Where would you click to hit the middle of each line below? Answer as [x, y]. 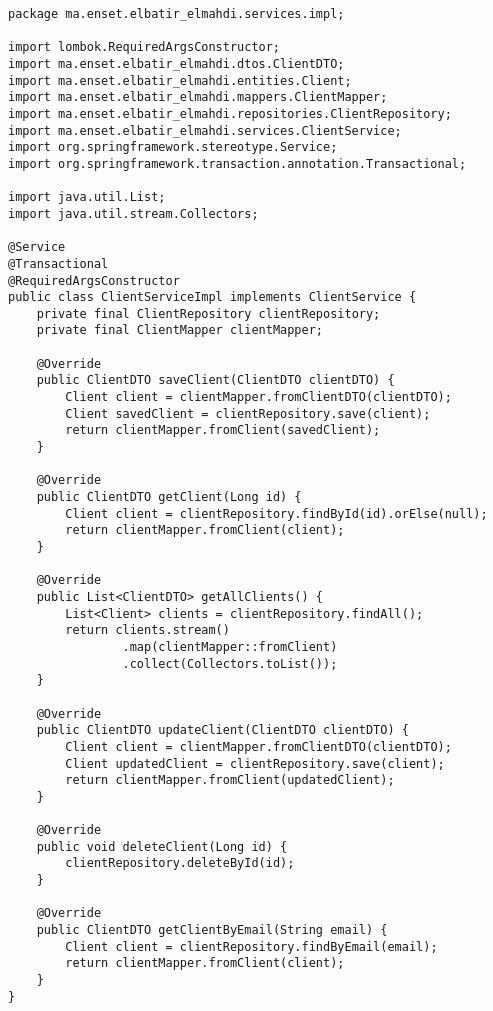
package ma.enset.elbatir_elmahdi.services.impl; [176, 14]
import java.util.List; [87, 197]
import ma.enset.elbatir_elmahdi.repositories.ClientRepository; [230, 113]
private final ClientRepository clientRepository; [208, 313]
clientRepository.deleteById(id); [180, 863]
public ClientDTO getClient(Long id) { [169, 497]
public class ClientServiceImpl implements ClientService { [212, 297]
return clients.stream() [147, 630]
